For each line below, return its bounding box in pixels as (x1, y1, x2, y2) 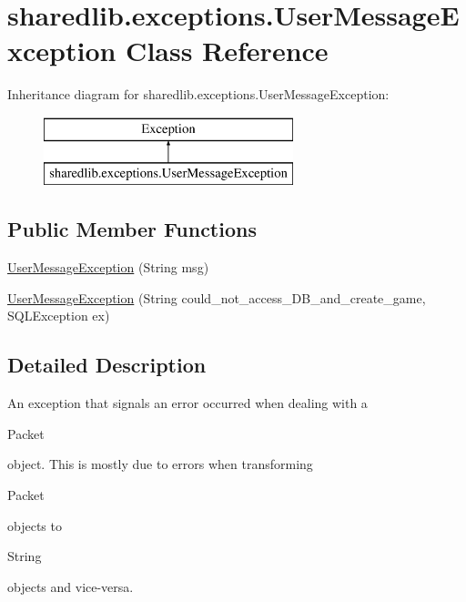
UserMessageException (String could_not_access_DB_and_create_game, (7, 288, 426, 307)
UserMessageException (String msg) (7, 258, 209, 277)
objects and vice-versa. (7, 576, 134, 596)
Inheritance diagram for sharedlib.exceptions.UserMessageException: (7, 85, 390, 104)
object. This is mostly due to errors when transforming (7, 454, 313, 474)
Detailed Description (7, 351, 207, 379)
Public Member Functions (7, 215, 257, 243)
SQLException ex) (7, 306, 110, 325)
